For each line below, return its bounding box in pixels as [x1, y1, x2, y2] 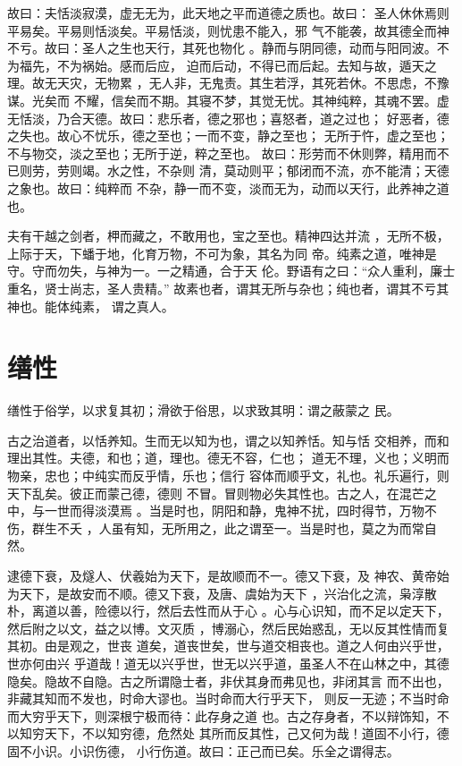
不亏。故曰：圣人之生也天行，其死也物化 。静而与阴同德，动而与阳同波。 [7, 38, 437, 57]
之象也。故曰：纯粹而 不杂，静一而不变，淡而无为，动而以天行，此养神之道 [7, 178, 449, 197]
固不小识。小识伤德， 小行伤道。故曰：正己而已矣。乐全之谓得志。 [7, 741, 399, 760]
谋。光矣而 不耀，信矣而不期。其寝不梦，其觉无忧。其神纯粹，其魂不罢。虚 [7, 90, 449, 109]
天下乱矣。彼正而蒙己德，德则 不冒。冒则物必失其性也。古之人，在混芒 [7, 483, 424, 502]
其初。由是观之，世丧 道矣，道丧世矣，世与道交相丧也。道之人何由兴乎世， [7, 636, 449, 655]
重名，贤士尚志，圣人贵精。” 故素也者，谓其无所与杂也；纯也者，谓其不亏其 [7, 278, 449, 297]
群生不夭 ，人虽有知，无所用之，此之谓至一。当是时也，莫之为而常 [31, 518, 424, 537]
